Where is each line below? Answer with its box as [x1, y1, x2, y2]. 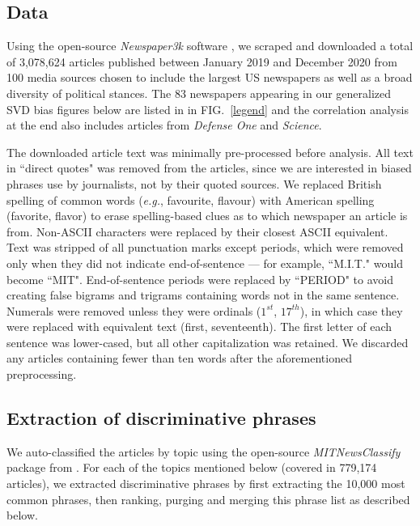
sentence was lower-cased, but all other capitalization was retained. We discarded [6, 333, 409, 350]
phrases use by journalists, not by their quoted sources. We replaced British [6, 175, 382, 192]
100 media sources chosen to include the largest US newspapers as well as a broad [6, 69, 413, 86]
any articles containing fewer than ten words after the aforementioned [6, 350, 352, 367]
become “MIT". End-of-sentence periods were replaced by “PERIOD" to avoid [6, 270, 393, 287]
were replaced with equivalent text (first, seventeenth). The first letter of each [6, 318, 392, 335]
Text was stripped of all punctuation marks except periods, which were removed [6, 239, 404, 256]
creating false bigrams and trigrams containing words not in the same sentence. [6, 286, 400, 303]
